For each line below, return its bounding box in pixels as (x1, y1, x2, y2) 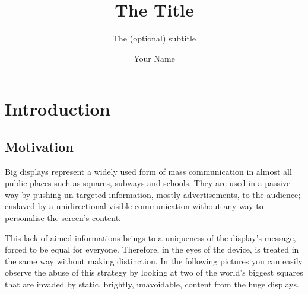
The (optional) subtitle (112, 32, 196, 44)
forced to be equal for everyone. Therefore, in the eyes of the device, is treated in (5, 243, 299, 255)
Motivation (5, 137, 74, 155)
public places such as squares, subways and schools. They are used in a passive (5, 177, 291, 189)
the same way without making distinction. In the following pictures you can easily (5, 254, 303, 267)
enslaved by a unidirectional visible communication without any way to (5, 200, 263, 212)
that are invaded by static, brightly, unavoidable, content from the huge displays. (5, 278, 299, 290)
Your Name (134, 52, 175, 64)
